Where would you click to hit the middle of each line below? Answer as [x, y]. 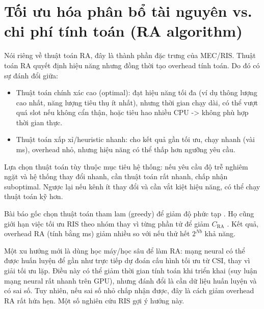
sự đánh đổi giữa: [31, 75]
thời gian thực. [39, 122]
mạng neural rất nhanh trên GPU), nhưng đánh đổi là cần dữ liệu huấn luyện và [130, 280]
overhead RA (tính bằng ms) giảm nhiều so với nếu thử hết [97, 233]
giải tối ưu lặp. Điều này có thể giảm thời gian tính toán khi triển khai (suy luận [131, 270]
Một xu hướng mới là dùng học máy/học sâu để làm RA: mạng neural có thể [125, 250]
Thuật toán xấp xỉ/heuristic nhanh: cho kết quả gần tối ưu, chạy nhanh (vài [135, 139]
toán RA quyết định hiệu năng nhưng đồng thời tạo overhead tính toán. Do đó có [132, 65]
